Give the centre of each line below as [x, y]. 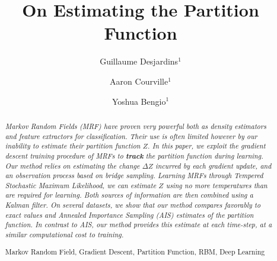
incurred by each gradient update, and [214, 165]
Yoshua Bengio [139, 101]
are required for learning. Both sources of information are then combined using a [129, 195]
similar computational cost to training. [64, 235]
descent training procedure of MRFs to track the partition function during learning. [134, 155]
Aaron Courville [139, 81]
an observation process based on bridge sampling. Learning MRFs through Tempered [134, 175]
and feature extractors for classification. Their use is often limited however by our [131, 136]
